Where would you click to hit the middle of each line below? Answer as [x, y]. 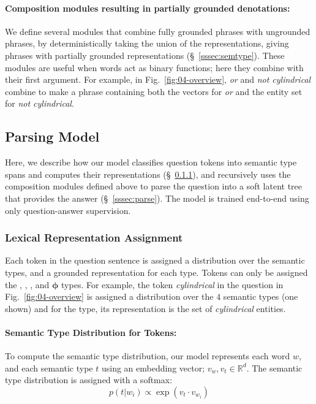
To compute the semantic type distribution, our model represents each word [148, 356]
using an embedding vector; [153, 368]
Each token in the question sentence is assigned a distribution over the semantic [155, 260]
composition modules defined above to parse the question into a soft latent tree [154, 186]
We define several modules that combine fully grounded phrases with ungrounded [158, 31]
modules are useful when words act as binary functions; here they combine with [154, 67]
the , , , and [27, 284]
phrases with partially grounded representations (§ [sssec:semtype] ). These [145, 55]
